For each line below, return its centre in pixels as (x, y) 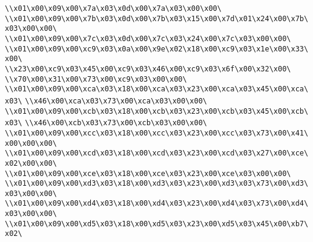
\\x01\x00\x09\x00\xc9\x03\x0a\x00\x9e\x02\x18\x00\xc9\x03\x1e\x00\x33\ (157, 49)
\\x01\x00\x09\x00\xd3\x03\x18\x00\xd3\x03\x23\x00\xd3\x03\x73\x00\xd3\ (157, 184)
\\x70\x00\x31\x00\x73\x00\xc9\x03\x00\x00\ (96, 79)
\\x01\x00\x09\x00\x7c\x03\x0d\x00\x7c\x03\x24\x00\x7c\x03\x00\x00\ (148, 38)
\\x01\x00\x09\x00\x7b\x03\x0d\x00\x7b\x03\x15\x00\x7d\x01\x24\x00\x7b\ (157, 18)
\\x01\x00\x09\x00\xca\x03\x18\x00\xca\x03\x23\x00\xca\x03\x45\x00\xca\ (157, 89)
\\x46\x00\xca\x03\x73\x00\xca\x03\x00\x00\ (116, 101)
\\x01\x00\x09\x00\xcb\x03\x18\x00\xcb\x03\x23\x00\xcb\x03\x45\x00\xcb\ (157, 111)
